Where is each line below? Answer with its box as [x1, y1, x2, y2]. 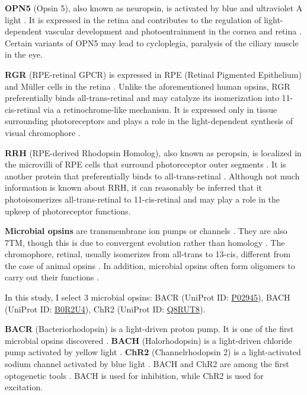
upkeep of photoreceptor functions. [5, 204, 131, 217]
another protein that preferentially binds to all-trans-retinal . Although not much [5, 169, 300, 182]
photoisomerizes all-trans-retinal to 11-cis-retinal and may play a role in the [5, 192, 280, 205]
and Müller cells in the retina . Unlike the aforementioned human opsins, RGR [5, 80, 290, 92]
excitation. [5, 381, 43, 393]
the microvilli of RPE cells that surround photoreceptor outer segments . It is [5, 158, 286, 170]
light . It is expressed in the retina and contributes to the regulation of [5, 13, 261, 26]
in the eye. [5, 48, 43, 61]
